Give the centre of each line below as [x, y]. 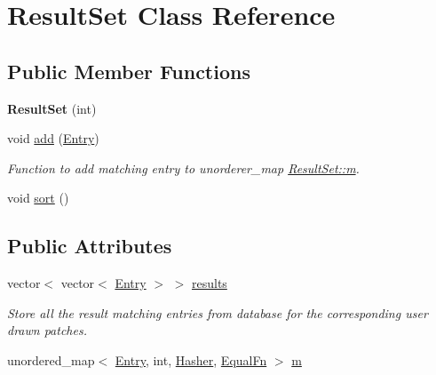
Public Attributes [90, 246]
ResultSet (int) [52, 108]
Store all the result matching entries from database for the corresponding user [218, 312]
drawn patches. [47, 330]
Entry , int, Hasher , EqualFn [191, 359]
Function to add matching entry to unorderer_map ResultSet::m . [183, 168]
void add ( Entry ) [53, 138]
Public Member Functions [129, 71]
